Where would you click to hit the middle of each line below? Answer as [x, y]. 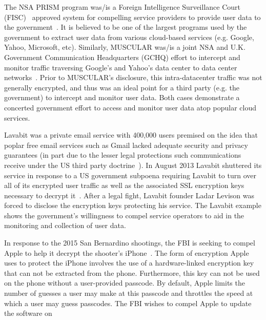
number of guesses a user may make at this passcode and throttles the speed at [129, 293]
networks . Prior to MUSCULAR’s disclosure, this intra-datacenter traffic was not [133, 77]
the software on [28, 313]
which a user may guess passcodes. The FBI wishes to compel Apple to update [128, 303]
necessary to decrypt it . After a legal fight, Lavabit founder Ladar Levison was [129, 195]
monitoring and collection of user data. [65, 225]
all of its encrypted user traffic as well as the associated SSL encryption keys [124, 185]
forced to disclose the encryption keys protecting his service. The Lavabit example [133, 205]
